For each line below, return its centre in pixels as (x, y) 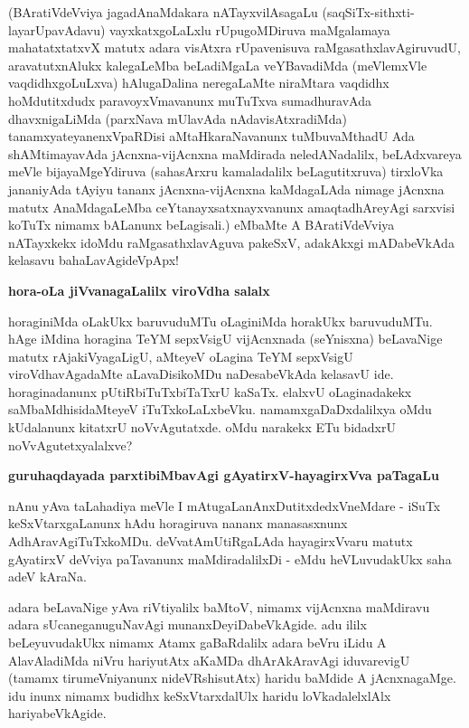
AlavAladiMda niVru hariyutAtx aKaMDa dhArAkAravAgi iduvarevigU (209, 660)
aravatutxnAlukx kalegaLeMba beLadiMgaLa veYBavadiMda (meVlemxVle (218, 65)
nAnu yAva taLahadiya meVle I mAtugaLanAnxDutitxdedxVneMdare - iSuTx (225, 505)
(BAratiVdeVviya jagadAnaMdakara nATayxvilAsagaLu (163, 12)
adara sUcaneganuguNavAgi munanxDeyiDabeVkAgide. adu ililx (188, 624)
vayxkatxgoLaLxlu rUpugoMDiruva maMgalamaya (250, 29)
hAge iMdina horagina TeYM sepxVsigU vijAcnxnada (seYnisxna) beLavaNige (225, 339)
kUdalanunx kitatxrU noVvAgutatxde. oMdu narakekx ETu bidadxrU (202, 427)
